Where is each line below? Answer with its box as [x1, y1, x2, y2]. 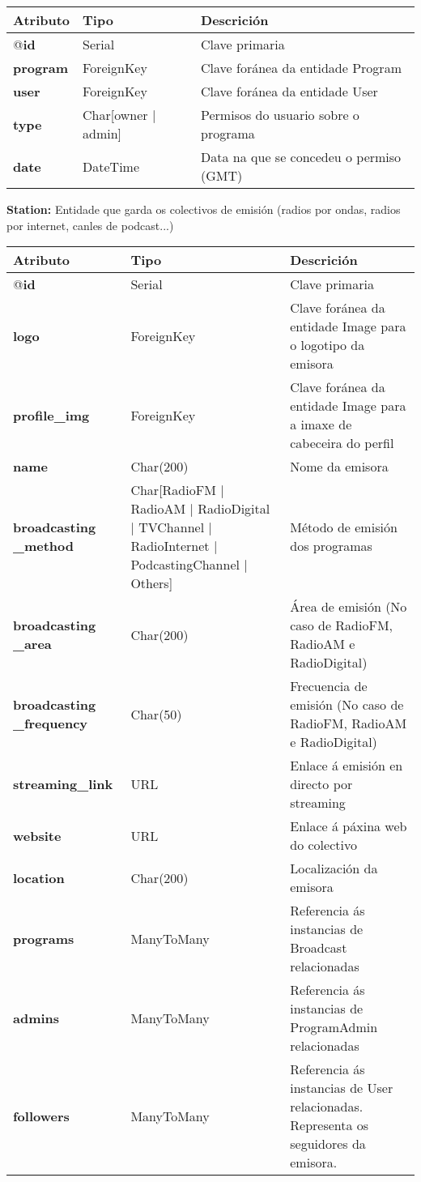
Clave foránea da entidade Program [201, 58, 402, 77]
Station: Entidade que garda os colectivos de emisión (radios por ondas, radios [6, 201, 401, 217]
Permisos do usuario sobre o [201, 105, 359, 124]
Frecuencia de [290, 676, 368, 696]
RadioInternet [130, 536, 210, 556]
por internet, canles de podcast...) [6, 216, 174, 233]
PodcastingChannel [130, 555, 240, 574]
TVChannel [138, 518, 205, 537]
